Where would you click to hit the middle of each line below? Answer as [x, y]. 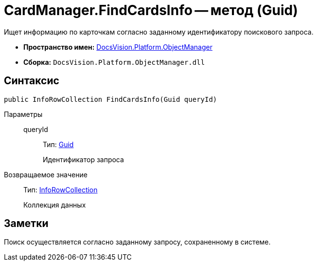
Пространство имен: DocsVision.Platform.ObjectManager [118, 47]
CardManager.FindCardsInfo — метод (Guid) [151, 10]
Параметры [23, 114]
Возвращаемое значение [46, 174]
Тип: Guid [58, 144]
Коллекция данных [55, 205]
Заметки [26, 224]
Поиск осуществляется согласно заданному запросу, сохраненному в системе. [137, 242]
